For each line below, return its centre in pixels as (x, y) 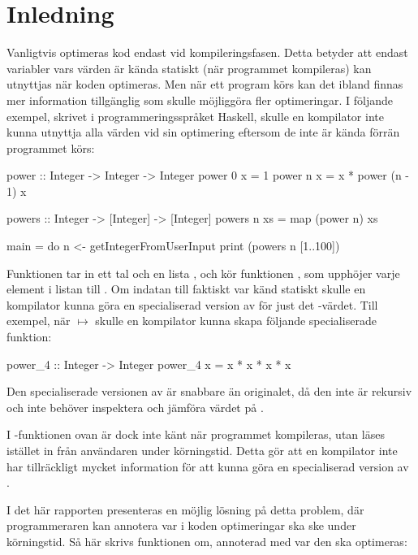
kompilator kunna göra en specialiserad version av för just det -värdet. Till (192, 304)
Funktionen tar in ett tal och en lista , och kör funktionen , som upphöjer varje (203, 273)
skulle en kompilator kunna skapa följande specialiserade (236, 321)
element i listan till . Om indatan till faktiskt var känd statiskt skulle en (186, 289)
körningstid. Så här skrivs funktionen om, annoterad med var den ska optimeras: (207, 541)
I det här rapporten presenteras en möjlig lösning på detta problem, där (185, 509)
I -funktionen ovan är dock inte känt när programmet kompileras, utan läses (196, 434)
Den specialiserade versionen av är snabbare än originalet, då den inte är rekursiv (209, 391)
